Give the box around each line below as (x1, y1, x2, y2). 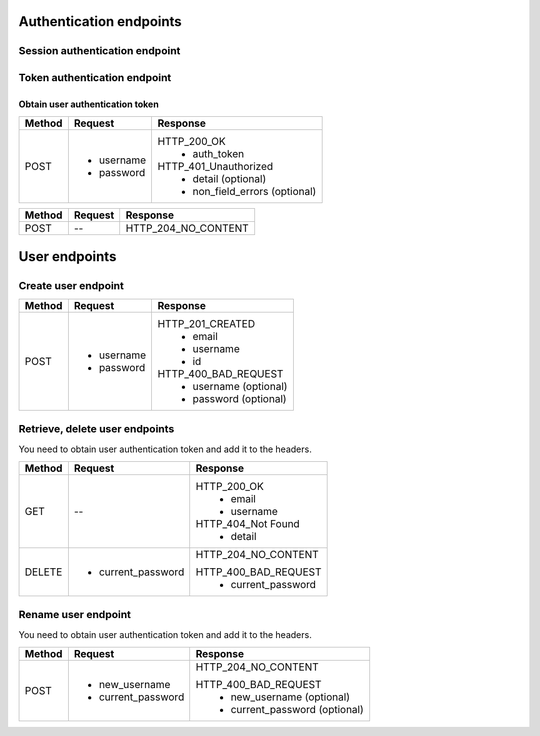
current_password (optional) (230, 703, 364, 717)
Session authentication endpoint (18, 44, 181, 58)
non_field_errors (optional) (192, 185, 317, 199)
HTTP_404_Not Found (195, 517, 300, 531)
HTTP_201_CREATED (157, 316, 256, 330)
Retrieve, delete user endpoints (18, 422, 175, 436)
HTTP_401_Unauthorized (157, 160, 274, 174)
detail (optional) (192, 172, 267, 186)
